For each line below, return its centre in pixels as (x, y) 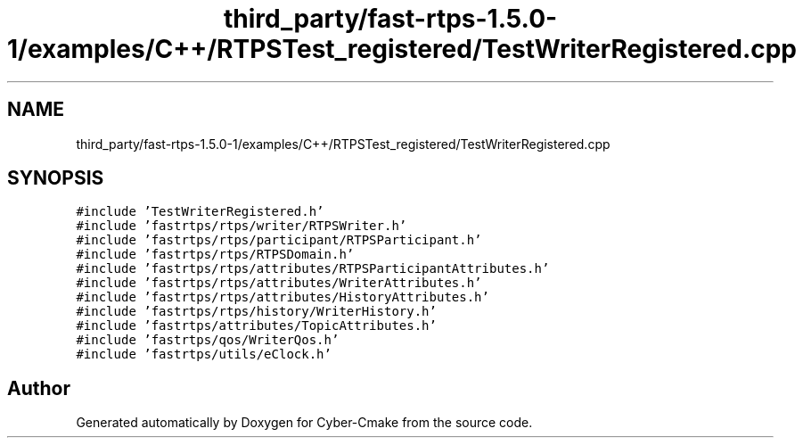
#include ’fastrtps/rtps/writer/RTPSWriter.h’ (242, 226)
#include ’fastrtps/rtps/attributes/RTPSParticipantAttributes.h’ (313, 269)
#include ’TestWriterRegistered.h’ (200, 212)
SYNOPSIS (56, 178)
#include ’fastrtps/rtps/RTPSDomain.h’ (215, 255)
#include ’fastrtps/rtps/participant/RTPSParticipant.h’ (279, 240)
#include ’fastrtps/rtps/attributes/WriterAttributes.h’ (279, 283)
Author (39, 388)
